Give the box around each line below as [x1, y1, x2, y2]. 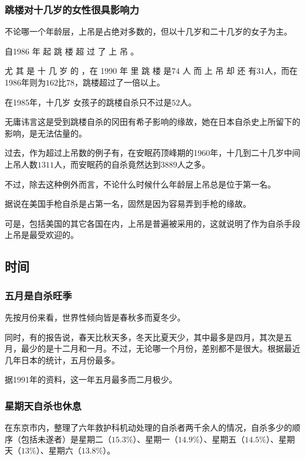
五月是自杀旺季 [5, 288, 72, 302]
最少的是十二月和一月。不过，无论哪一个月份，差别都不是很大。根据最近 [21, 342, 300, 355]
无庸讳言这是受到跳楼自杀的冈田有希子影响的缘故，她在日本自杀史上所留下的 [5, 115, 300, 128]
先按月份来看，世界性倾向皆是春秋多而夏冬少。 [5, 311, 185, 323]
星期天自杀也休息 [5, 398, 82, 413]
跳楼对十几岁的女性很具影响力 [5, 2, 140, 16]
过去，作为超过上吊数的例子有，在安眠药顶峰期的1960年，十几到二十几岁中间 [5, 146, 300, 159]
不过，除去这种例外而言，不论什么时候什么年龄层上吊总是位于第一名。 [5, 178, 276, 190]
